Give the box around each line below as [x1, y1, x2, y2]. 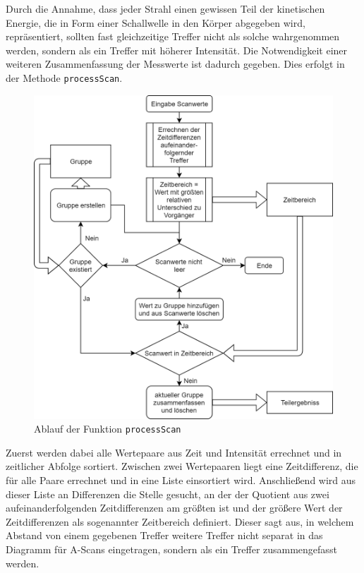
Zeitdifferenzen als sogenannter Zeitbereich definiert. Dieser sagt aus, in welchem [6, 514, 354, 529]
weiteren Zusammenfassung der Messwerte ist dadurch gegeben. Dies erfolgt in [6, 56, 345, 71]
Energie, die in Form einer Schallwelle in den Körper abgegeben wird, [6, 15, 305, 30]
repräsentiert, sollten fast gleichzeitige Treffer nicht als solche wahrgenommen [6, 29, 340, 44]
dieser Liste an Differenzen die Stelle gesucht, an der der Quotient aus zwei [6, 486, 329, 501]
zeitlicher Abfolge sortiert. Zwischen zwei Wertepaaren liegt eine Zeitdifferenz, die [6, 459, 358, 474]
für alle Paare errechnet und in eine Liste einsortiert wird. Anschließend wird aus [6, 473, 356, 488]
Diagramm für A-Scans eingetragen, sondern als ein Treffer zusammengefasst [6, 541, 337, 556]
